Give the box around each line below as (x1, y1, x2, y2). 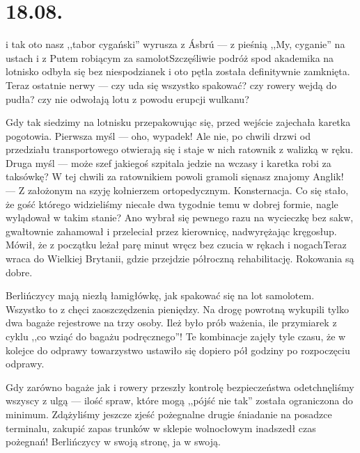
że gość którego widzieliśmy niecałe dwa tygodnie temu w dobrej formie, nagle (6, 196, 338, 211)
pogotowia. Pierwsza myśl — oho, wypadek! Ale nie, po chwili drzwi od (6, 128, 311, 143)
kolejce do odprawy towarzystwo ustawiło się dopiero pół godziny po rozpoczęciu (6, 342, 350, 357)
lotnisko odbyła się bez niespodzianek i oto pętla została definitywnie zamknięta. (6, 64, 350, 79)
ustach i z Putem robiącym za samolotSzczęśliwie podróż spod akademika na (6, 50, 334, 65)
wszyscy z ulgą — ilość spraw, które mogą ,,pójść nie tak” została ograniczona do (6, 393, 353, 408)
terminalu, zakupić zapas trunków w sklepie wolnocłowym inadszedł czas (6, 420, 316, 435)
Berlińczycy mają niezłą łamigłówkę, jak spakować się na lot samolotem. (6, 288, 315, 303)
